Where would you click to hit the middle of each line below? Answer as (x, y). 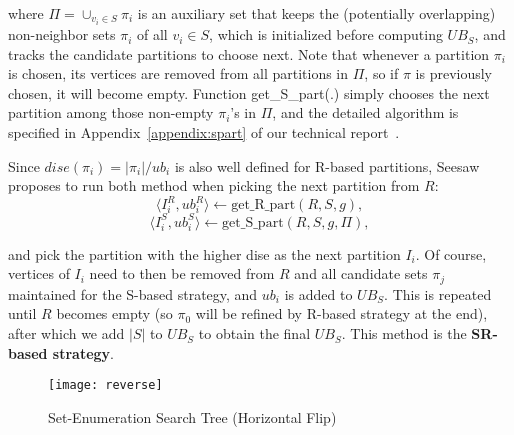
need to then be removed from (182, 273)
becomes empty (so (114, 313)
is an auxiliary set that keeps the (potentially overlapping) (316, 13)
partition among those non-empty (111, 112)
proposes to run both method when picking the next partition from (214, 185)
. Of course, (451, 253)
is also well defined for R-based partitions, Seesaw (327, 165)
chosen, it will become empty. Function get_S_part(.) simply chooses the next (249, 92)
